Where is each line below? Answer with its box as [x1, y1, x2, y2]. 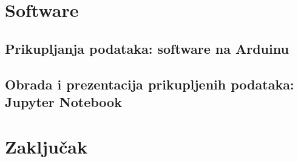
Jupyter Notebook [5, 92, 122, 111]
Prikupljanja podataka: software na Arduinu [5, 39, 289, 57]
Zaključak [5, 134, 87, 158]
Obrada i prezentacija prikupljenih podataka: [5, 74, 294, 93]
